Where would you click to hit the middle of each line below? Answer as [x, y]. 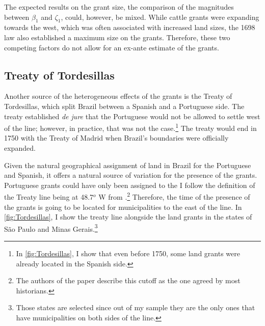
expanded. [20, 148]
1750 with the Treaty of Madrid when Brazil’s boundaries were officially [116, 138]
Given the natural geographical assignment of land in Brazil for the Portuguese [128, 165]
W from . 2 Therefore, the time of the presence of [174, 196]
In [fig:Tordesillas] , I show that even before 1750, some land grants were [128, 253]
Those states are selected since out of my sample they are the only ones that [136, 307]
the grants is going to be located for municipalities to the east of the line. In [123, 207]
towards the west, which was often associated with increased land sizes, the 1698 [130, 27]
